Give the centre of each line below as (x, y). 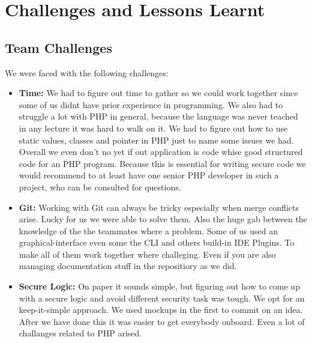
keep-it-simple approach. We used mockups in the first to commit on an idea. (161, 310)
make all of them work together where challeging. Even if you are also (147, 254)
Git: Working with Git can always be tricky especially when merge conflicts (159, 207)
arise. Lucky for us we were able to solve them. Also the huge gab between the (163, 219)
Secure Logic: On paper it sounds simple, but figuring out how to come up (159, 286)
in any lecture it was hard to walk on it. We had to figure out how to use (153, 128)
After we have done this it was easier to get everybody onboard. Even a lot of (162, 321)
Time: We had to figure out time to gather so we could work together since (158, 93)
